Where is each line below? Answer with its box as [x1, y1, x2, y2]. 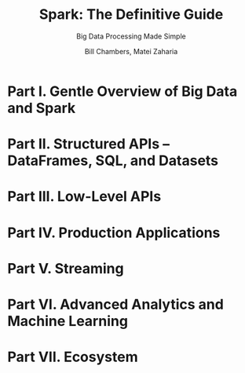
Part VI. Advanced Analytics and [7, 295, 225, 313]
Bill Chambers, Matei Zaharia [84, 46, 178, 56]
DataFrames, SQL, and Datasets [7, 152, 219, 170]
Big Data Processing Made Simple [76, 31, 186, 41]
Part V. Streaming [7, 259, 124, 277]
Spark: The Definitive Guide [38, 5, 224, 24]
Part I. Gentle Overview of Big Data [7, 82, 238, 100]
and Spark [7, 99, 76, 117]
